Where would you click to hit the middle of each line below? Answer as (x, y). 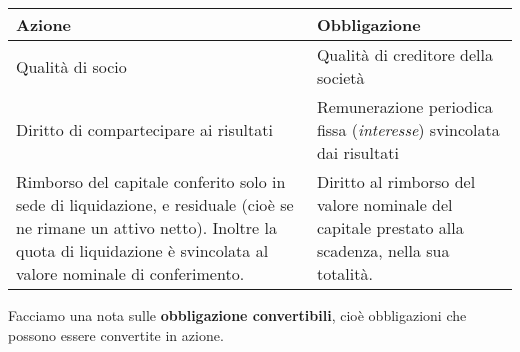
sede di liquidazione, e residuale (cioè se (155, 204)
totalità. (344, 273)
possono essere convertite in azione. (116, 334)
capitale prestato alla (390, 227)
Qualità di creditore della (405, 54)
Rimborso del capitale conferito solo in (151, 181)
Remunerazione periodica (404, 106)
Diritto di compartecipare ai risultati (144, 129)
